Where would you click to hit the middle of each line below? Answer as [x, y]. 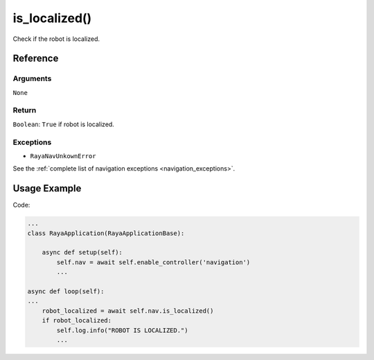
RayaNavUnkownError [63, 156]
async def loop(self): [66, 291]
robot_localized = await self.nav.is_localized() [128, 311]
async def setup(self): [82, 252]
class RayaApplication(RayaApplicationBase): [106, 233]
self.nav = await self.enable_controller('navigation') [153, 262]
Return [25, 110]
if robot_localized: [77, 320]
